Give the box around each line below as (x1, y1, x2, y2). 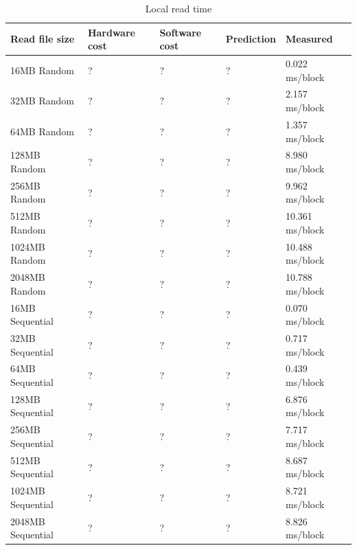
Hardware (87, 25, 135, 39)
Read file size (10, 32, 75, 46)
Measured (285, 32, 333, 46)
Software (159, 25, 202, 39)
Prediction (225, 32, 276, 46)
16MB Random (10, 62, 74, 77)
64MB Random (10, 124, 74, 138)
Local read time (145, 1, 212, 15)
